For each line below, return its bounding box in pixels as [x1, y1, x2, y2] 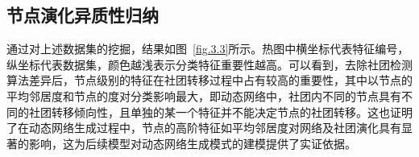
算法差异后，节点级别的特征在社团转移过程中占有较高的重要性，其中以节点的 [6, 72, 413, 89]
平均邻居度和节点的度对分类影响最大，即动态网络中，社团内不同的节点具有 [6, 87, 401, 104]
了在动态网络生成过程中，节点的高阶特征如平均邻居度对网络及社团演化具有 [6, 119, 401, 136]
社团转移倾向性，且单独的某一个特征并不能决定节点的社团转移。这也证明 [28, 103, 413, 120]
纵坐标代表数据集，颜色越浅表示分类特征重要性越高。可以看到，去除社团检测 [6, 56, 413, 72]
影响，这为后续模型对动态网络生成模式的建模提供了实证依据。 [28, 134, 356, 151]
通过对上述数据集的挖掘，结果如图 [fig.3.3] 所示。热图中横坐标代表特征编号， [6, 40, 409, 57]
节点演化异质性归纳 [6, 2, 159, 27]
